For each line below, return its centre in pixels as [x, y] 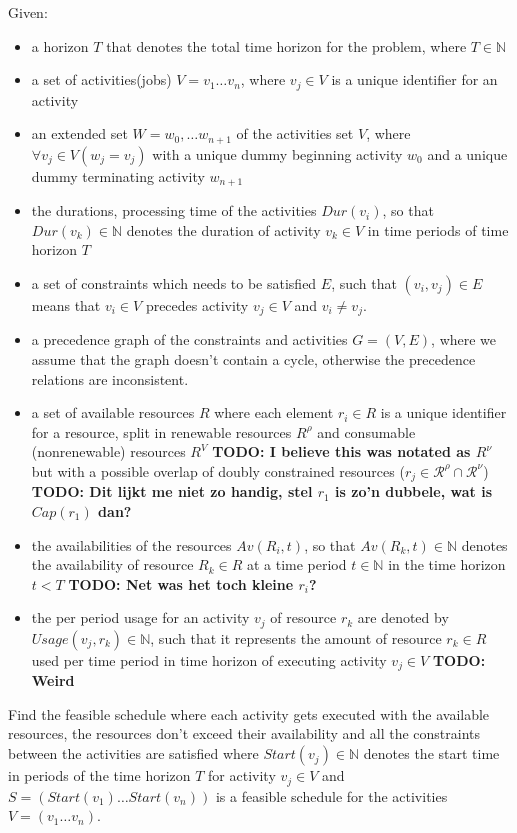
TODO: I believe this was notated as [341, 451]
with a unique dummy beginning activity [277, 153]
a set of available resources [113, 412]
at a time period [296, 564]
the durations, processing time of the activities [174, 210]
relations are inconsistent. [110, 378]
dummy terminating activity [118, 175]
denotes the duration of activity [223, 229]
